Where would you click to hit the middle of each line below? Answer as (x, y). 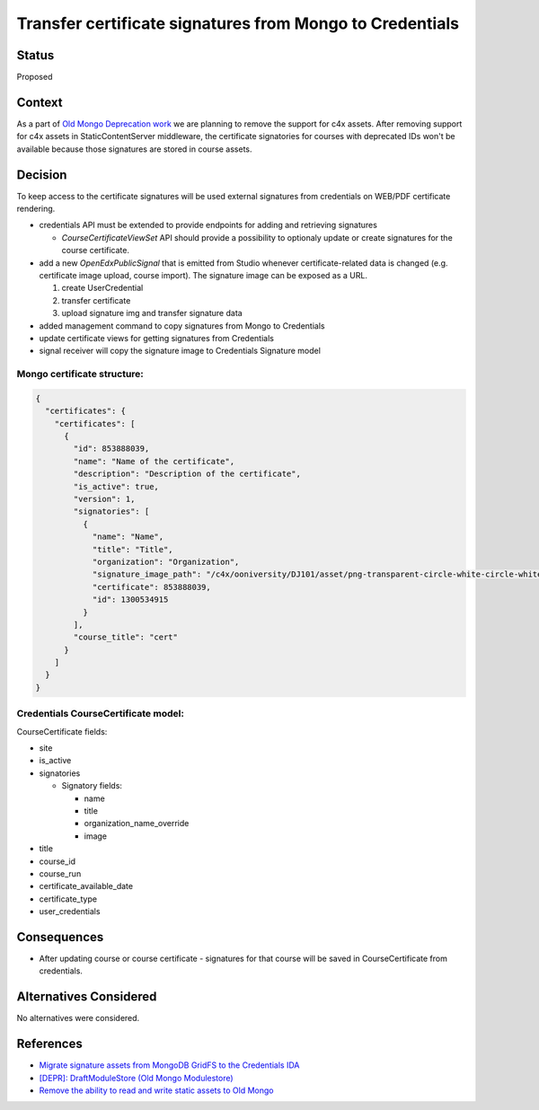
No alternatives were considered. (78, 1018)
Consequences (60, 937)
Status (35, 55)
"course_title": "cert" (126, 637)
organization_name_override (137, 824)
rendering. (36, 209)
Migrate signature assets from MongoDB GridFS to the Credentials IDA (169, 1065)
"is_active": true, (116, 486)
